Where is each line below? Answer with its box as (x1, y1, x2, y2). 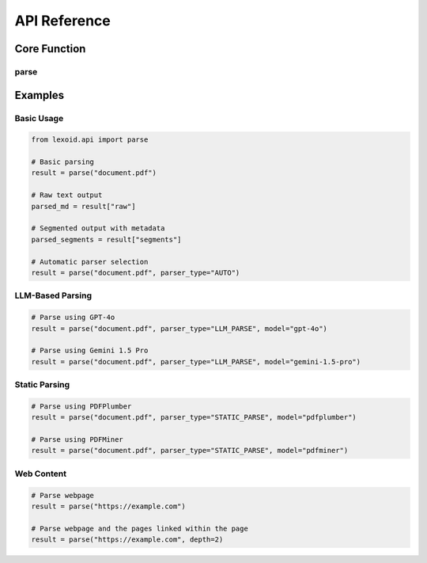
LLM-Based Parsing (14, 290, 93, 301)
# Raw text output (31, 191, 103, 200)
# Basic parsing (31, 158, 95, 166)
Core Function (14, 42, 86, 55)
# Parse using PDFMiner (31, 436, 124, 443)
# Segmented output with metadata (31, 224, 165, 233)
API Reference (14, 12, 111, 29)
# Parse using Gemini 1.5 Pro (31, 346, 149, 356)
